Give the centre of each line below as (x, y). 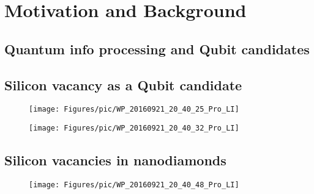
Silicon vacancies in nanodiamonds (115, 160)
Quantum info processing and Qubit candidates (157, 48)
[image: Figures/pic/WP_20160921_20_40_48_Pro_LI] (134, 185)
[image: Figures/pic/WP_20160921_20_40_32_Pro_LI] (134, 128)
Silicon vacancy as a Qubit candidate (123, 84)
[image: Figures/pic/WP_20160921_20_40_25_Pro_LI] (134, 110)
